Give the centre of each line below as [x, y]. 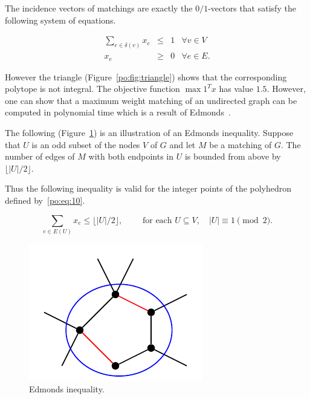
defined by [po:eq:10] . [45, 200]
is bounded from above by [233, 156]
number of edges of [40, 156]
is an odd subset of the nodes [86, 144]
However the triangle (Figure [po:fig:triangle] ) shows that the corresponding [146, 76]
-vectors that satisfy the [252, 8]
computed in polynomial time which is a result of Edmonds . [118, 112]
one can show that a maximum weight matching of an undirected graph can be [151, 100]
